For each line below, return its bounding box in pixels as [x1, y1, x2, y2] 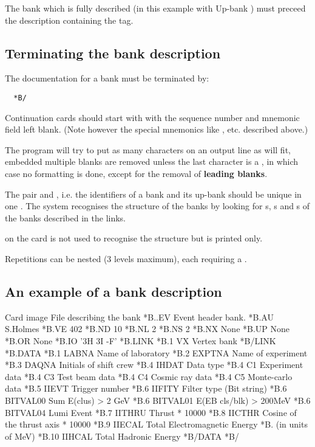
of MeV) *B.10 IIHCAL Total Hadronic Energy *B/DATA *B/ [5, 429, 239, 442]
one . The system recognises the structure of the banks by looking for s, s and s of [5, 199, 310, 212]
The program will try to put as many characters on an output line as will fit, [5, 143, 291, 156]
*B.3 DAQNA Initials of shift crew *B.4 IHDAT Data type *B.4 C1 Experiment [5, 358, 303, 371]
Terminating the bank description [5, 43, 221, 62]
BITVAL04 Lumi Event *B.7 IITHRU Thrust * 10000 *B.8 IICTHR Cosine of [5, 406, 297, 418]
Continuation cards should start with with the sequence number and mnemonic [5, 111, 300, 123]
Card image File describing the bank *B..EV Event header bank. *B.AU [5, 310, 274, 323]
